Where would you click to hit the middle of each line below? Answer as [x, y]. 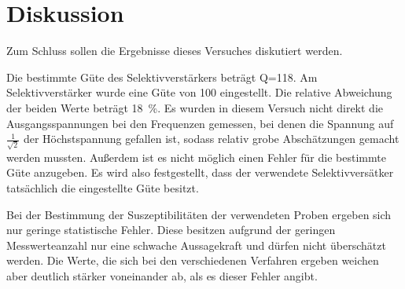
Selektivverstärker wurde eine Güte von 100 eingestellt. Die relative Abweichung [199, 92]
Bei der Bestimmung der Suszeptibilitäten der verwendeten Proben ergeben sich [199, 214]
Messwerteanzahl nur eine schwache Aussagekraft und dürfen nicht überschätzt [196, 245]
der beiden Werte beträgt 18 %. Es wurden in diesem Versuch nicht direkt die [195, 107]
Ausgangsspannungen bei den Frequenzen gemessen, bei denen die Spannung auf [200, 123]
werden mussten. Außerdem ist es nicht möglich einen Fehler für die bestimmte [196, 157]
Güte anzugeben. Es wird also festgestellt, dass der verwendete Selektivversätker [200, 172]
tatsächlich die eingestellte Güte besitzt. [103, 187]
